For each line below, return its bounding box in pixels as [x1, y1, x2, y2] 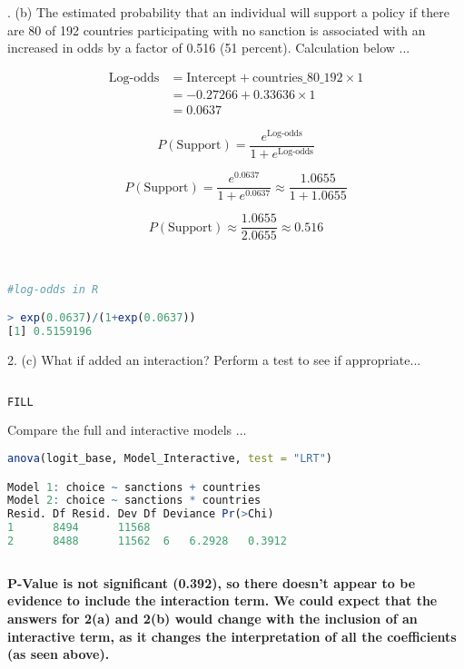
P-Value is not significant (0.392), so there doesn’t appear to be [7, 573, 416, 592]
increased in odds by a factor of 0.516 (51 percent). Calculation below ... [7, 38, 410, 57]
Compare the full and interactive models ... [7, 420, 247, 439]
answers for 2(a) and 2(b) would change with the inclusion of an [7, 609, 418, 627]
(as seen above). [7, 644, 110, 664]
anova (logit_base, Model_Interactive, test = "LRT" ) [7, 452, 332, 466]
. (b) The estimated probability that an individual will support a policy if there [7, 3, 449, 21]
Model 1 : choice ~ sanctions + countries [7, 480, 262, 494]
